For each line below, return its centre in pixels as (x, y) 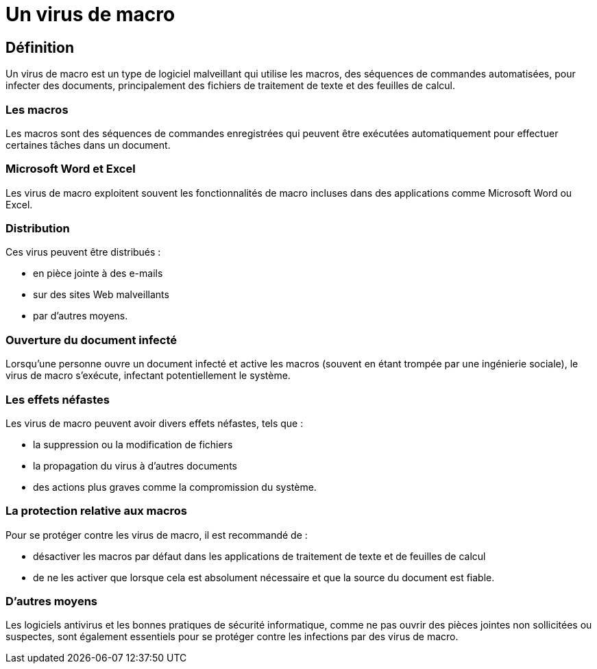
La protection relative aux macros (97, 511)
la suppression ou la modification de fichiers (133, 444)
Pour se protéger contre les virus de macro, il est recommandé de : (157, 535)
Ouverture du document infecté (92, 340)
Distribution (38, 229)
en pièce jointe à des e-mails (98, 273)
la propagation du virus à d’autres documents (135, 465)
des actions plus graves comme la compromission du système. (175, 487)
